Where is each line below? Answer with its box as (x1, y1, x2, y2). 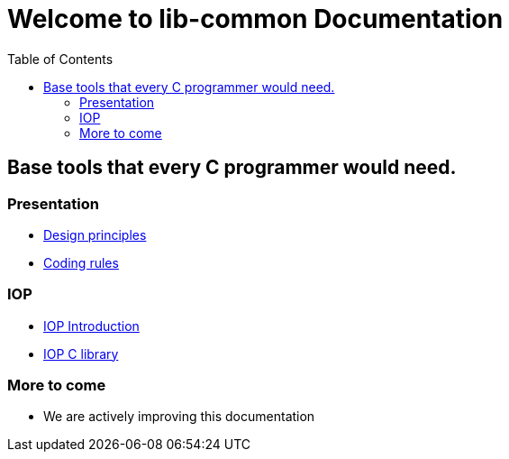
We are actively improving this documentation (43, 409, 315, 425)
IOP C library (43, 345, 119, 362)
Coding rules (43, 254, 119, 271)
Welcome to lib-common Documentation (7, 4, 504, 34)
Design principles (43, 226, 147, 243)
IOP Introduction (43, 317, 140, 334)
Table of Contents (7, 50, 114, 67)
